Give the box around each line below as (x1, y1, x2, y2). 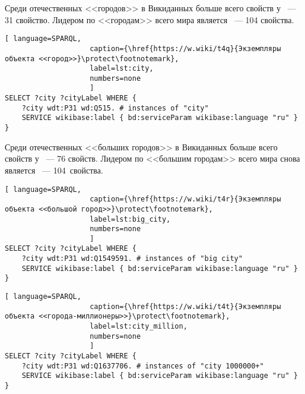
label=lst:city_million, (90, 322, 188, 331)
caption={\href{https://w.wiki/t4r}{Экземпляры (90, 195, 281, 204)
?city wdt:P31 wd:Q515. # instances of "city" (21, 103, 209, 112)
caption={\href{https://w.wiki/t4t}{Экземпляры (90, 302, 281, 311)
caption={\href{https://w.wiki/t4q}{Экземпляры (90, 44, 281, 53)
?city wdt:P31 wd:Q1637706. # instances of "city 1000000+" (21, 361, 264, 370)
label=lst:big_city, (90, 215, 171, 223)
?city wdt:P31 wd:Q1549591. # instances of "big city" (21, 254, 243, 263)
